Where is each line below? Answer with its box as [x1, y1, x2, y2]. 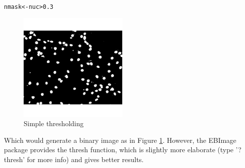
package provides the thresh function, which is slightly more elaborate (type [4, 144, 234, 155]
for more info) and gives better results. [27, 154, 144, 165]
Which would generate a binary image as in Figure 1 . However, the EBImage [4, 134, 237, 145]
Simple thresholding [24, 118, 84, 129]
